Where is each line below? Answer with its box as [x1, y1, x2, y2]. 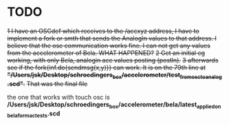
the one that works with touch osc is [7, 93, 110, 101]
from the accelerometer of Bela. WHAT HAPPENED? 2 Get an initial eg [7, 49, 205, 57]
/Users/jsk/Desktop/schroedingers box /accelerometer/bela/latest [7, 100, 197, 110]
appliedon [196, 103, 221, 110]
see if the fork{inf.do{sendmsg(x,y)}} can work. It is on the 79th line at [7, 63, 206, 71]
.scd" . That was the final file [7, 80, 88, 88]
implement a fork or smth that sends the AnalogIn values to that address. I [7, 34, 217, 42]
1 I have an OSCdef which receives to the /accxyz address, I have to [7, 27, 199, 35]
